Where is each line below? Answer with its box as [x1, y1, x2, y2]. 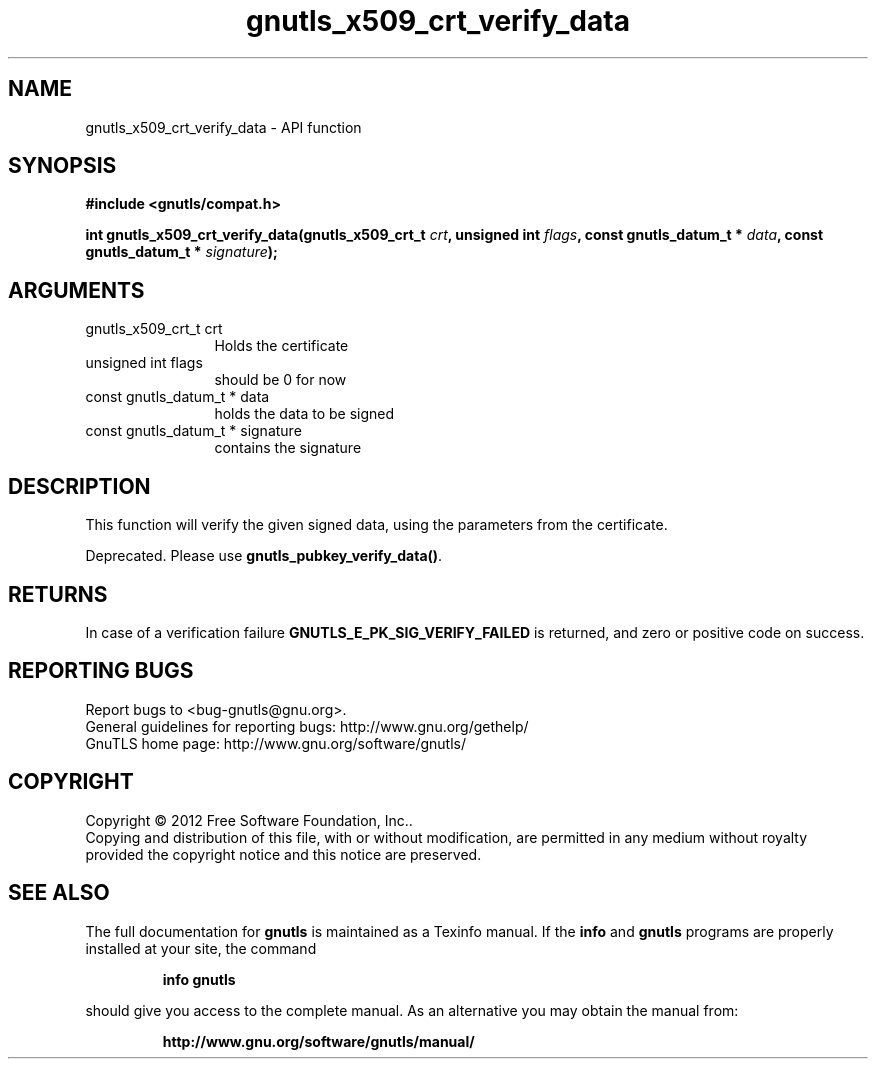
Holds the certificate [214, 337, 349, 355]
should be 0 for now [214, 371, 347, 389]
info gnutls [162, 970, 236, 988]
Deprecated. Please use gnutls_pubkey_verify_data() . [85, 547, 443, 565]
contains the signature [214, 439, 362, 457]
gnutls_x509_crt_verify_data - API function [85, 118, 362, 136]
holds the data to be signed [214, 405, 395, 423]
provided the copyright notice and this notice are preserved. [85, 845, 482, 863]
